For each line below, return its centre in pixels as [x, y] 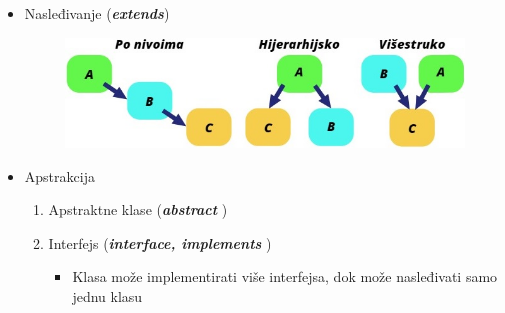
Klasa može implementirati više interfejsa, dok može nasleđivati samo [285, 276]
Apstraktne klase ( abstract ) [138, 209]
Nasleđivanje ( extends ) [97, 13]
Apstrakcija [59, 175]
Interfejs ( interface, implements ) [160, 242]
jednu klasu [107, 296]
